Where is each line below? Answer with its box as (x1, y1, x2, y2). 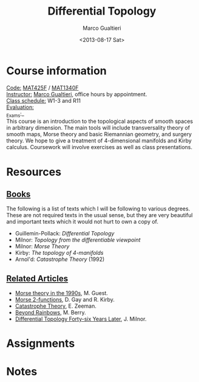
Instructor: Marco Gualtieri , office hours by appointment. (6, 90, 147, 98)
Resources (6, 165, 62, 179)
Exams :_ (6, 109, 24, 119)
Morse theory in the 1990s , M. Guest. (15, 290, 108, 297)
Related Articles (6, 273, 69, 283)
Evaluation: (6, 103, 35, 111)
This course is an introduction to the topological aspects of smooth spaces (6, 117, 193, 125)
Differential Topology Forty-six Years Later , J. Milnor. (15, 315, 147, 323)
